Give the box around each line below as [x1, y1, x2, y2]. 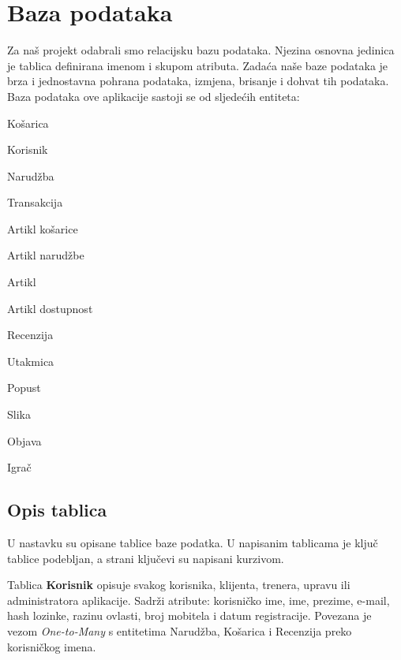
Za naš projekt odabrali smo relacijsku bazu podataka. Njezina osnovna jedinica [7, 42, 395, 58]
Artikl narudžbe [7, 247, 84, 263]
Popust [7, 379, 41, 396]
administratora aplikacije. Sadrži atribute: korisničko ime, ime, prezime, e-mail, [7, 591, 390, 608]
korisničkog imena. [7, 638, 96, 654]
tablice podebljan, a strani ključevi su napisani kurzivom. [7, 550, 284, 566]
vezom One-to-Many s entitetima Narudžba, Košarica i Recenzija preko [7, 622, 352, 639]
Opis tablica [7, 498, 107, 522]
